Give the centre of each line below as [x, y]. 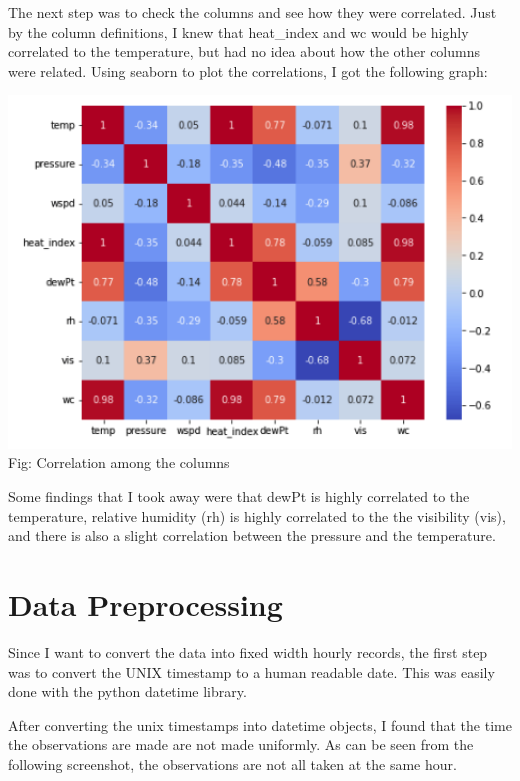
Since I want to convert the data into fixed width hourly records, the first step [248, 651]
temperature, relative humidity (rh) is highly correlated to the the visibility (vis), [257, 515]
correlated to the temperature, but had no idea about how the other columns [244, 51]
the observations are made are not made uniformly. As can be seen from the [241, 744]
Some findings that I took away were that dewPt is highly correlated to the [239, 496]
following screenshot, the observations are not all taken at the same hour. [232, 763]
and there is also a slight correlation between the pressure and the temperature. [252, 535]
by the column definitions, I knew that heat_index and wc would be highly [238, 31]
